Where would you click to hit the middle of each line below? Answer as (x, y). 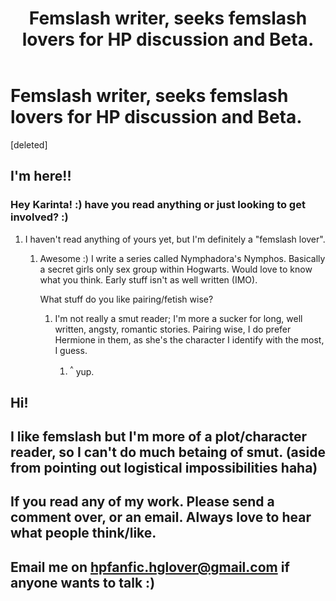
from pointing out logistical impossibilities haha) (164, 468)
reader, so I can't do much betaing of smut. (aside (168, 452)
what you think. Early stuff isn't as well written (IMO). (148, 279)
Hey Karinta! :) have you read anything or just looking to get (158, 205)
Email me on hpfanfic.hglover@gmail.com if (150, 567)
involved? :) (39, 217)
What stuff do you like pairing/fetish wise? (126, 299)
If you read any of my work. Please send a (142, 502)
